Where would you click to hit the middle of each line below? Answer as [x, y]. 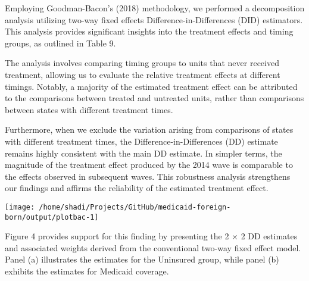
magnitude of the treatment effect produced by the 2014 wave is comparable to [149, 165]
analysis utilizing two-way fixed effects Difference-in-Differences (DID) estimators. [154, 19]
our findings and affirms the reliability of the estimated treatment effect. [137, 188]
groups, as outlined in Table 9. [60, 43]
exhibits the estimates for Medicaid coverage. [87, 271]
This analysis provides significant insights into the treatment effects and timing [149, 31]
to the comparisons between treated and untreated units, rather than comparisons [154, 98]
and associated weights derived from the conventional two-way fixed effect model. [153, 247]
